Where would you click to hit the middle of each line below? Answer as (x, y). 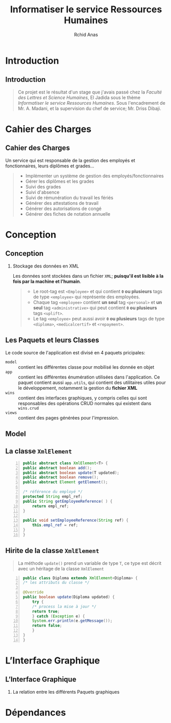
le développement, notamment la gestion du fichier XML (78, 388)
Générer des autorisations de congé (63, 208)
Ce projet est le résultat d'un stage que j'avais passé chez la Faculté (90, 92)
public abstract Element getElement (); (65, 482)
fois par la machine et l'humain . (47, 281)
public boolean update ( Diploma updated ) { (69, 597)
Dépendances (36, 713)
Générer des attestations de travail (62, 203)
